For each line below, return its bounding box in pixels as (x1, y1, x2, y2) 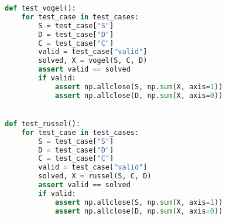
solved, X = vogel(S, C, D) (38, 56, 148, 65)
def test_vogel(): (5, 4, 76, 12)
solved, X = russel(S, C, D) (38, 172, 152, 181)
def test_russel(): (5, 119, 80, 128)
